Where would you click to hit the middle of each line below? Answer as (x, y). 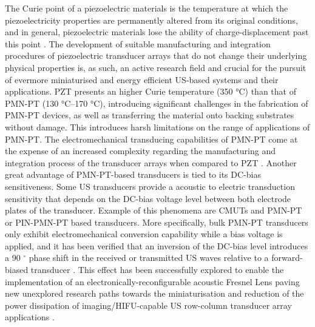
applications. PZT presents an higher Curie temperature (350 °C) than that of (151, 91)
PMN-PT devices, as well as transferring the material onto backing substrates (150, 115)
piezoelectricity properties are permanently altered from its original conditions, (151, 20)
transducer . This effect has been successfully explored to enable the (157, 270)
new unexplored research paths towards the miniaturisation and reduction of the (154, 293)
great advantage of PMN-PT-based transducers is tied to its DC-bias (133, 174)
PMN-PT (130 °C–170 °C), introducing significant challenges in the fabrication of (157, 103)
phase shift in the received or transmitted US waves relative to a (149, 258)
